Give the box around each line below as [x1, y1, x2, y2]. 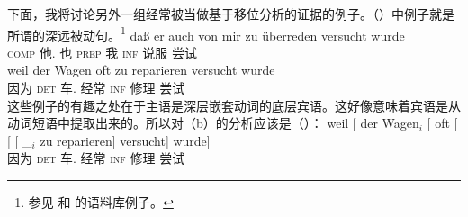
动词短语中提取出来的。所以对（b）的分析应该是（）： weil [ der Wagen [7, 113, 419, 132]
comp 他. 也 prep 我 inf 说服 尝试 [7, 42, 197, 61]
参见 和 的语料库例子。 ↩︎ [28, 193, 174, 211]
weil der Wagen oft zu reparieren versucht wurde [7, 60, 275, 79]
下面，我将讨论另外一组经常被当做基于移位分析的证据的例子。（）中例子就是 [7, 5, 454, 23]
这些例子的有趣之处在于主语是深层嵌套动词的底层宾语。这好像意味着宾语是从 [7, 95, 461, 114]
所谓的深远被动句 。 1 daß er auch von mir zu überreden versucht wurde [7, 23, 405, 44]
